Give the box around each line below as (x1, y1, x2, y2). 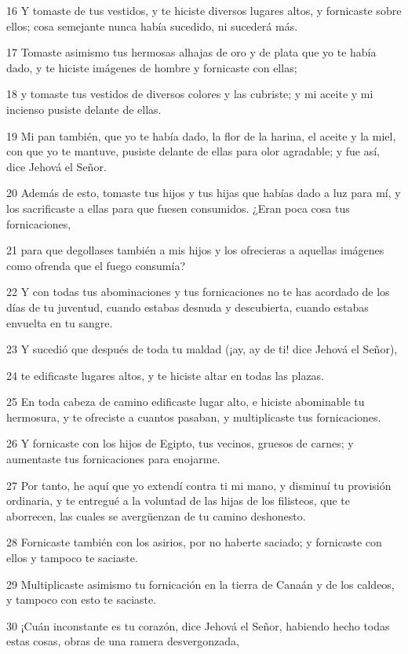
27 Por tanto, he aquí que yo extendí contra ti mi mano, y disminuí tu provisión (6, 477, 392, 493)
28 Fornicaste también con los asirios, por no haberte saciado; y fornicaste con (6, 534, 382, 550)
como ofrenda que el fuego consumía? (6, 257, 185, 273)
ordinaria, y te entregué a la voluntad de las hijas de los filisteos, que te (6, 492, 350, 509)
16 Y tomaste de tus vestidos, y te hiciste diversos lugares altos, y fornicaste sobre (6, 2, 402, 18)
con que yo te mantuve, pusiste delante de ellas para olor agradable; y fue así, (6, 143, 381, 159)
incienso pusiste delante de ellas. (6, 100, 162, 117)
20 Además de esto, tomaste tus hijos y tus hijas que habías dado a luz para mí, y (6, 185, 401, 201)
